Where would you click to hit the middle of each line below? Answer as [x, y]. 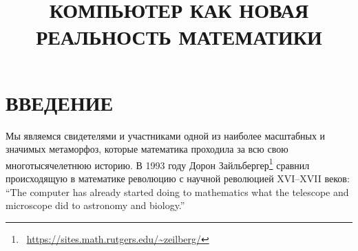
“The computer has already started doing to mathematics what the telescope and [177, 192]
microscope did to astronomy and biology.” [95, 205]
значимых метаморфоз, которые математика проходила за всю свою [147, 149]
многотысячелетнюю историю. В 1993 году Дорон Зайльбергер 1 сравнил [158, 164]
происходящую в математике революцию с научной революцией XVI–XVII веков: [178, 178]
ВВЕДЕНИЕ [60, 102]
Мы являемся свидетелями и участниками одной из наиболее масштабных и [166, 135]
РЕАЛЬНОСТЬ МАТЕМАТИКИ [179, 37]
